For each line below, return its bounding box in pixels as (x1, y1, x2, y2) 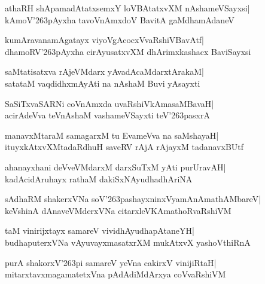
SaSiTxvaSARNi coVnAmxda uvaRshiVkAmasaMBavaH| (5, 97, 214, 109)
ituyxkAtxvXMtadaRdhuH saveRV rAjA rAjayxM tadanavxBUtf (5, 141, 244, 153)
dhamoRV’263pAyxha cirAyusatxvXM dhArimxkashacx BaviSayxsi (5, 45, 251, 57)
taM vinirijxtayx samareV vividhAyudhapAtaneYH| (5, 224, 194, 237)
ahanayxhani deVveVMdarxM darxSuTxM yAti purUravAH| (5, 160, 226, 173)
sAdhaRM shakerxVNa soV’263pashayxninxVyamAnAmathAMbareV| (5, 193, 261, 205)
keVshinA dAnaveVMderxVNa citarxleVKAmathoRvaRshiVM (5, 204, 232, 216)
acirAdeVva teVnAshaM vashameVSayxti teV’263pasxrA (5, 109, 210, 121)
